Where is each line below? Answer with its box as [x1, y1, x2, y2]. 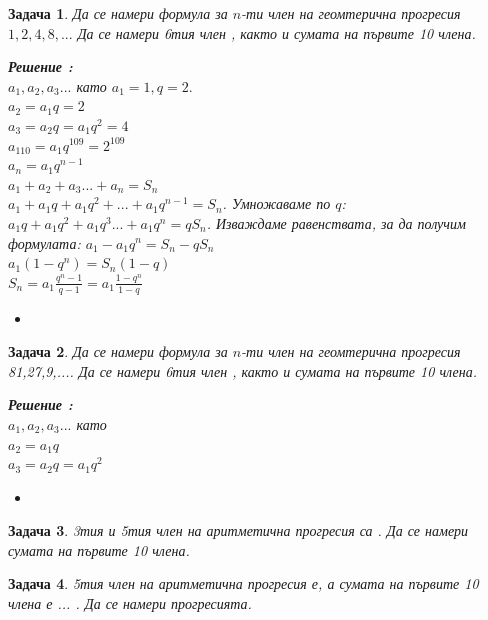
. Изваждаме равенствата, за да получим [206, 212, 466, 233]
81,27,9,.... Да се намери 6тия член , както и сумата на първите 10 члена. [8, 360, 478, 381]
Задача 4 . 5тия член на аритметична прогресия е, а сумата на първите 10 [8, 573, 479, 594]
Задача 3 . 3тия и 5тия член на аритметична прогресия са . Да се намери [8, 520, 469, 541]
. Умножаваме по [222, 193, 331, 214]
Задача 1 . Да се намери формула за [8, 3, 228, 23]
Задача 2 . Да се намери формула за [8, 341, 228, 362]
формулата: [8, 232, 81, 253]
